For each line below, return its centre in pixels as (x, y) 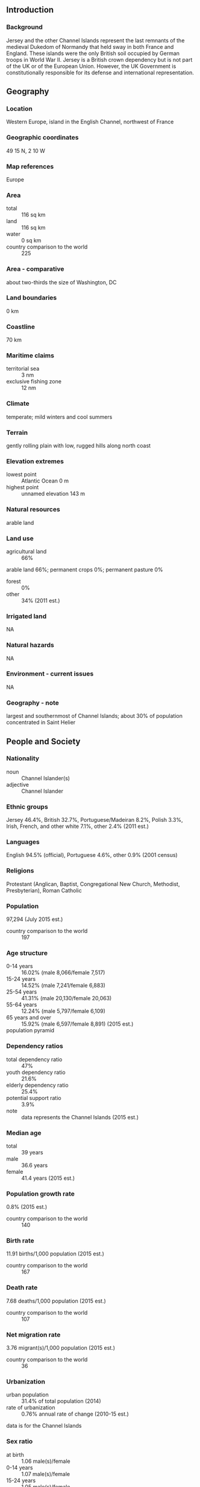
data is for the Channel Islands (44, 1426)
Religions (20, 871)
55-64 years (22, 1005)
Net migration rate (33, 1335)
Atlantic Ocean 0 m (45, 481)
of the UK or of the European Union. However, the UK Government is (91, 66)
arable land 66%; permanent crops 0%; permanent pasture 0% (85, 569)
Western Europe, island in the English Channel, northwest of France (90, 122)
